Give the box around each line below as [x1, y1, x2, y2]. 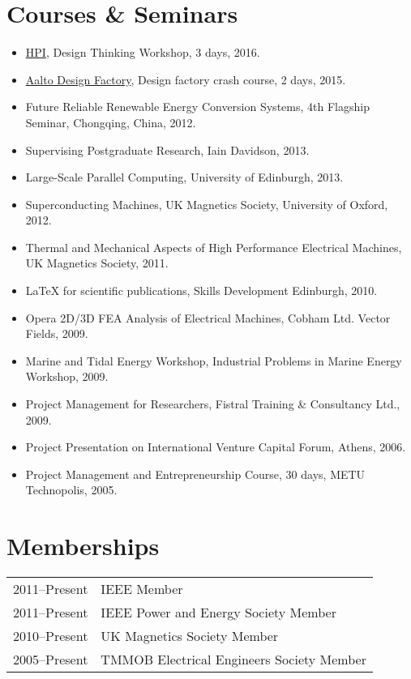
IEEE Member [101, 579, 183, 599]
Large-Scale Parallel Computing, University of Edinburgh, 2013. [25, 169, 344, 186]
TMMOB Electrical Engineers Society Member [101, 650, 366, 669]
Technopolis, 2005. [25, 481, 118, 498]
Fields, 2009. [25, 325, 88, 342]
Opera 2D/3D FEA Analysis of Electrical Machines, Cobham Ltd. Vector [25, 309, 391, 326]
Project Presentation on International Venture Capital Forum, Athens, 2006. [25, 438, 406, 455]
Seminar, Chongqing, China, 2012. [25, 113, 196, 130]
